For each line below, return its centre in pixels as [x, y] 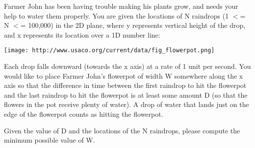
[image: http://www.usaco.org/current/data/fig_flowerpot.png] [109, 51]
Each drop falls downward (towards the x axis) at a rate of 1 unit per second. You [127, 66]
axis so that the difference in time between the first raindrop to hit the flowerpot [125, 85]
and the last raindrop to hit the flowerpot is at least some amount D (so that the [126, 95]
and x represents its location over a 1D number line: [82, 34]
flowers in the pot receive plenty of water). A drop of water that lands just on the [127, 104]
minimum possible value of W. [50, 140]
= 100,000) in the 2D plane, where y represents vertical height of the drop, [133, 25]
